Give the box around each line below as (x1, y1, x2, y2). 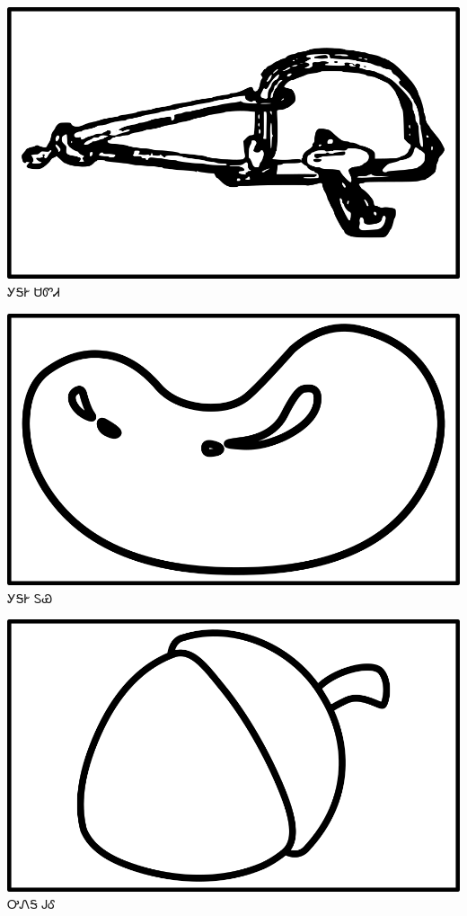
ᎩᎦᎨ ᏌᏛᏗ (7, 281, 60, 300)
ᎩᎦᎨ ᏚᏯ (7, 588, 53, 607)
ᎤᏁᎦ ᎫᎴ (7, 894, 56, 913)
